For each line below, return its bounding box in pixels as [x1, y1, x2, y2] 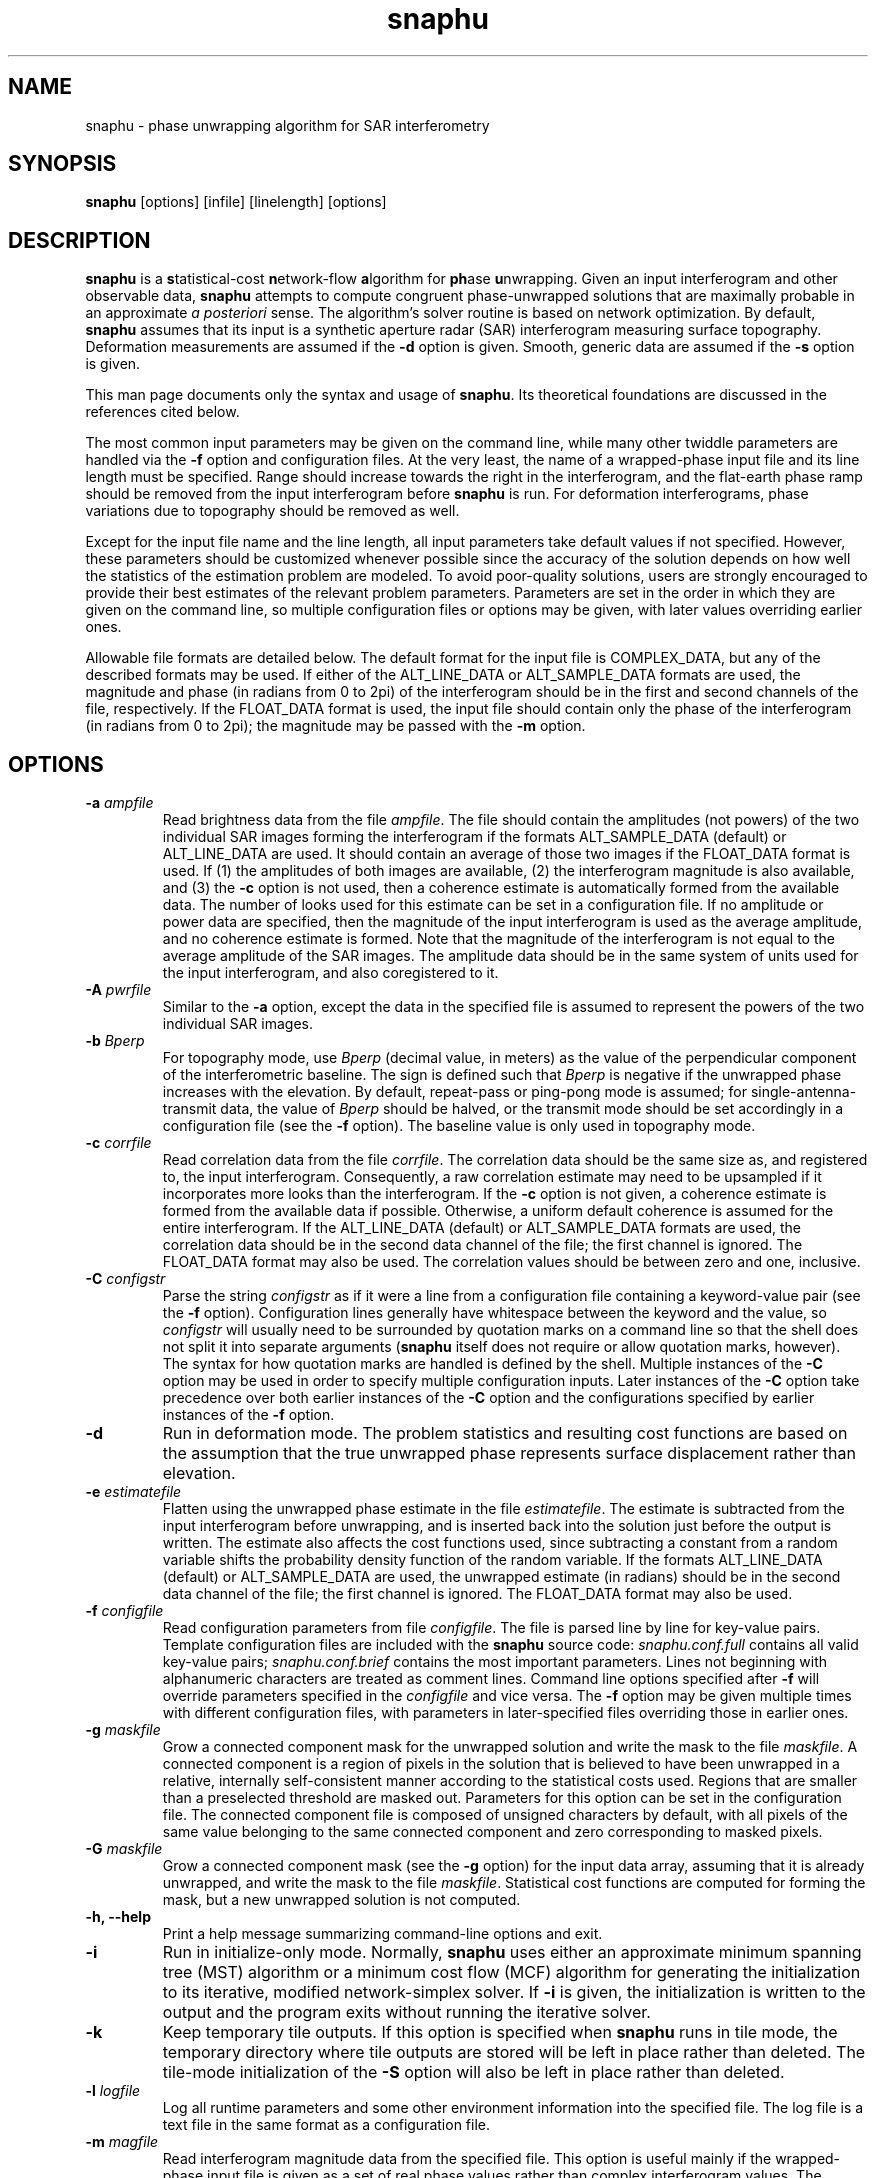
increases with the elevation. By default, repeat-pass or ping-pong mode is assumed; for [162, 1083, 747, 1101]
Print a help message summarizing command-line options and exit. [162, 1925, 603, 1943]
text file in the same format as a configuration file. [162, 2116, 491, 2134]
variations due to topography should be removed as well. [85, 502, 460, 520]
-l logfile [85, 2082, 141, 2100]
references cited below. [85, 403, 240, 421]
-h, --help [85, 1908, 151, 1926]
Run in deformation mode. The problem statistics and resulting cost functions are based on [162, 1423, 848, 1444]
